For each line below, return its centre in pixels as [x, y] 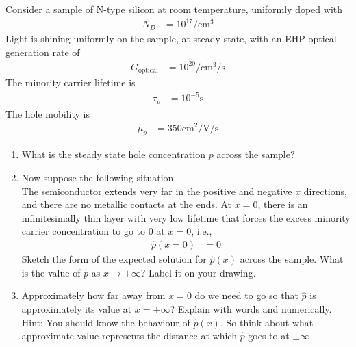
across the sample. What [292, 259]
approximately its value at [77, 308]
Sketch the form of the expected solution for [114, 259]
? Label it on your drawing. [198, 272]
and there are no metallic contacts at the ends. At [127, 204]
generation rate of [43, 52]
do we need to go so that [246, 295]
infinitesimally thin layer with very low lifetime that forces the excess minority [186, 217]
